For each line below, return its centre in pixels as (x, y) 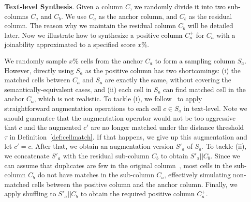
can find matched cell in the (204, 89)
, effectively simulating (197, 175)
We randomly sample (36, 60)
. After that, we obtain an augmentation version (102, 146)
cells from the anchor (112, 60)
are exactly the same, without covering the (168, 80)
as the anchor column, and (138, 16)
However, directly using (39, 70)
